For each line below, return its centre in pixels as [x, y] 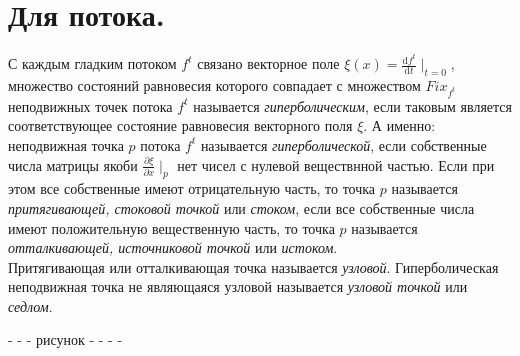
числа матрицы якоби [73, 164]
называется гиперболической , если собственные [343, 144]
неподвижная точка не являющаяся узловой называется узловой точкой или [238, 286]
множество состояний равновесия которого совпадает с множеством [214, 85]
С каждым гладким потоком [92, 63]
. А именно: [399, 125]
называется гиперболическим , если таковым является [352, 105]
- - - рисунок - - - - [65, 339]
